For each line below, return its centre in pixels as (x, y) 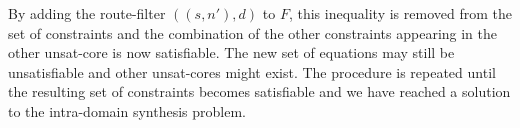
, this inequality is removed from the (400, 13)
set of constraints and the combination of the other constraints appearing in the (253, 32)
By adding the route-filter (87, 13)
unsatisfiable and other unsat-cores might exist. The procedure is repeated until (252, 71)
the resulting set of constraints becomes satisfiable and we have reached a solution (259, 91)
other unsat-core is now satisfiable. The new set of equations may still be (231, 52)
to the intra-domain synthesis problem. (127, 110)
